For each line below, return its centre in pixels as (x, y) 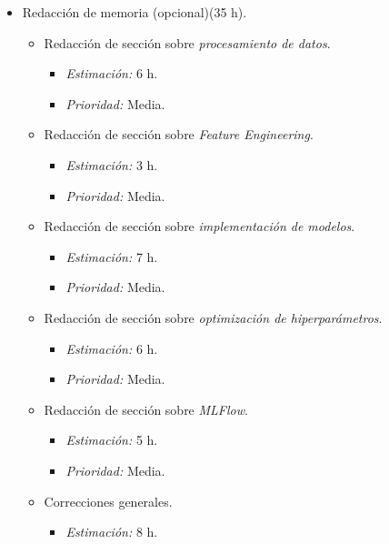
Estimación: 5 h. (112, 440)
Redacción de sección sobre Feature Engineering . (179, 134)
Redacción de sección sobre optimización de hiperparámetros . (213, 317)
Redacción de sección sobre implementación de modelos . (199, 226)
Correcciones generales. (108, 501)
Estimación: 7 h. (112, 256)
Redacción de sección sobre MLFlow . (146, 409)
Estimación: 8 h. (112, 532)
